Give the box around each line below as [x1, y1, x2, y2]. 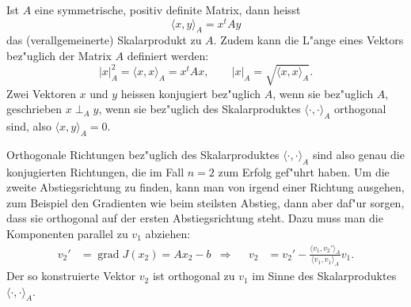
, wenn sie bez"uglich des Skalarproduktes [98, 100, 301, 117]
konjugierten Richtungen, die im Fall [6, 163, 185, 180]
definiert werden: [127, 47, 209, 64]
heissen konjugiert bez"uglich [120, 85, 261, 101]
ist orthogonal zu [152, 267, 235, 284]
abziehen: [145, 225, 191, 241]
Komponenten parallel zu [6, 225, 128, 241]
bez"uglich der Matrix [6, 47, 112, 64]
